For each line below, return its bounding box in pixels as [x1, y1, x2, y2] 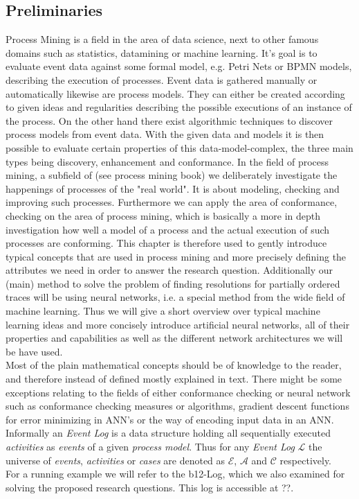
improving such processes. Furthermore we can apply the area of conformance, [6, 195, 338, 209]
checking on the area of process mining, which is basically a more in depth [6, 208, 321, 222]
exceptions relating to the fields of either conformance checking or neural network [6, 385, 351, 399]
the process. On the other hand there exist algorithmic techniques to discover [6, 113, 333, 128]
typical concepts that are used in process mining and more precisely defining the [6, 249, 347, 263]
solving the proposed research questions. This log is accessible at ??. [6, 480, 294, 494]
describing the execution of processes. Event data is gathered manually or [6, 72, 317, 87]
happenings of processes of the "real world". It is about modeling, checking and [6, 181, 340, 195]
